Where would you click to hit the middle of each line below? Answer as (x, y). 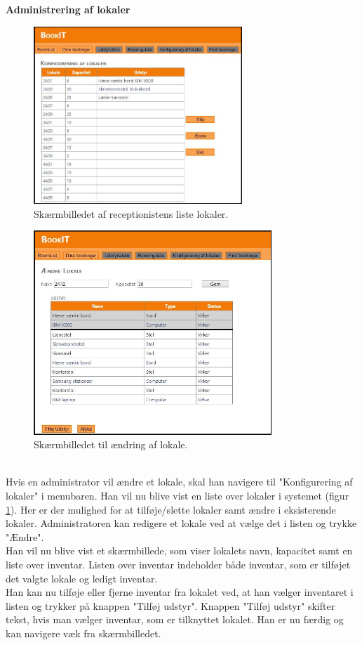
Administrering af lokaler (68, 9)
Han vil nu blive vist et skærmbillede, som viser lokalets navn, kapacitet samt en (179, 550)
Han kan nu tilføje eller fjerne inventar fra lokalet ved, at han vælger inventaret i (180, 592)
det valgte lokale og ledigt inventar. (82, 578)
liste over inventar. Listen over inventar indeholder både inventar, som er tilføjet (178, 565)
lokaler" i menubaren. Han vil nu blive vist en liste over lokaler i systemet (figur (177, 496)
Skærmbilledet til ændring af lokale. (111, 444)
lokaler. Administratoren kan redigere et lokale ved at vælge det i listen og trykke (181, 523)
